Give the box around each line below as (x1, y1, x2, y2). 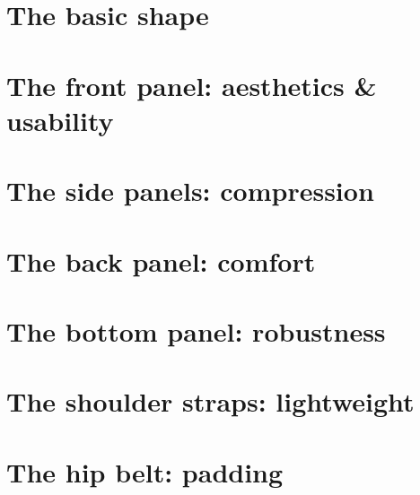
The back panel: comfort (6, 242, 316, 279)
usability (6, 101, 114, 138)
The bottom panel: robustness (6, 312, 386, 349)
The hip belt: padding (6, 453, 284, 490)
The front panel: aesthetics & (6, 66, 377, 103)
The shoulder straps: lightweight (6, 383, 415, 420)
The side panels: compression (6, 172, 374, 209)
